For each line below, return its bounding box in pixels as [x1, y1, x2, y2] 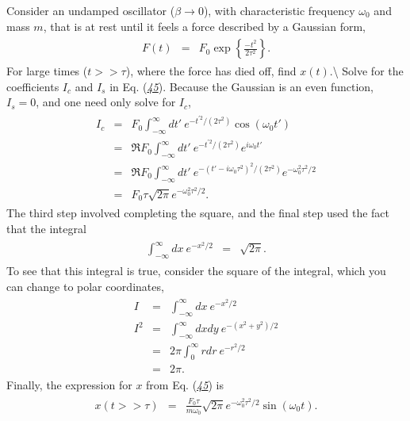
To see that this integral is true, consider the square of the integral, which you [6, 262, 386, 278]
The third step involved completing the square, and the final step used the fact [6, 205, 389, 221]
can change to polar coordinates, [6, 277, 164, 294]
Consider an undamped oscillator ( [6, 2, 175, 18]
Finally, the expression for [6, 377, 132, 393]
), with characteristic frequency [203, 2, 355, 18]
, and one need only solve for [36, 94, 176, 110]
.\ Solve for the [329, 63, 404, 79]
